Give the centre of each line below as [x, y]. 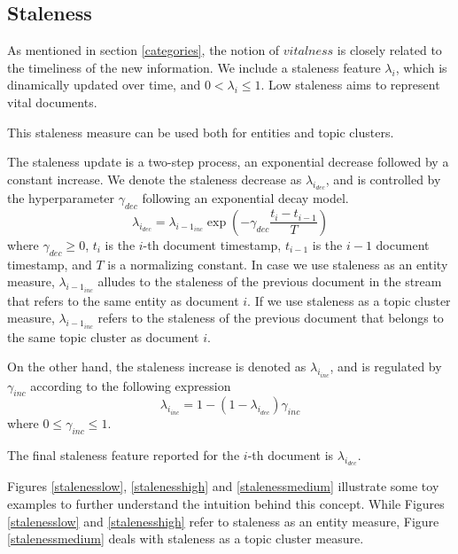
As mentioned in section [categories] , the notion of [144, 50]
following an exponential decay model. [245, 197]
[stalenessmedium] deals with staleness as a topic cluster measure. [186, 538]
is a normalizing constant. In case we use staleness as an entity [278, 264]
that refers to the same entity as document [123, 300]
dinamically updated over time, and [104, 85]
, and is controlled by [383, 179]
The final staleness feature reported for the [124, 455]
